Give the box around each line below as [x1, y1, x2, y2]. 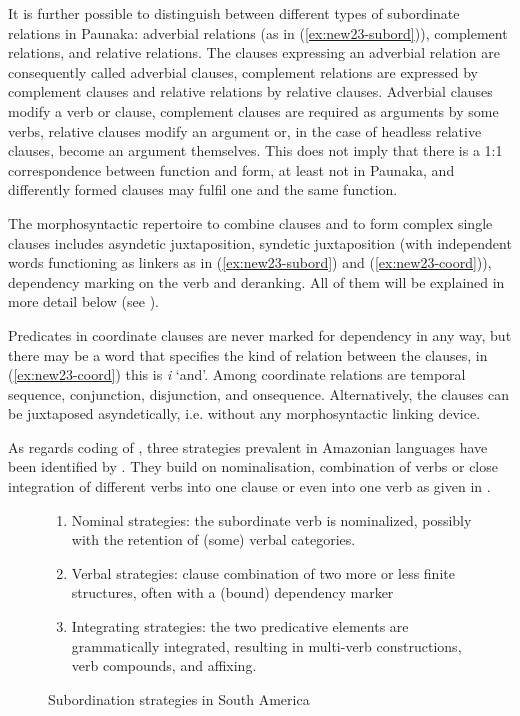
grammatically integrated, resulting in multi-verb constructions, [71, 635, 462, 656]
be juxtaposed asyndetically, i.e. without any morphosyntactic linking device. [8, 403, 481, 424]
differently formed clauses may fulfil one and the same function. [8, 179, 398, 200]
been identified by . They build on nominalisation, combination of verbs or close [8, 456, 498, 477]
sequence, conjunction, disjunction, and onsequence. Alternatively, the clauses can [8, 383, 509, 404]
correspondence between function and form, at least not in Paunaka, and [8, 159, 455, 180]
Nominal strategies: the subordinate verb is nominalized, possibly [71, 509, 472, 530]
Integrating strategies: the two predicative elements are [71, 616, 409, 637]
